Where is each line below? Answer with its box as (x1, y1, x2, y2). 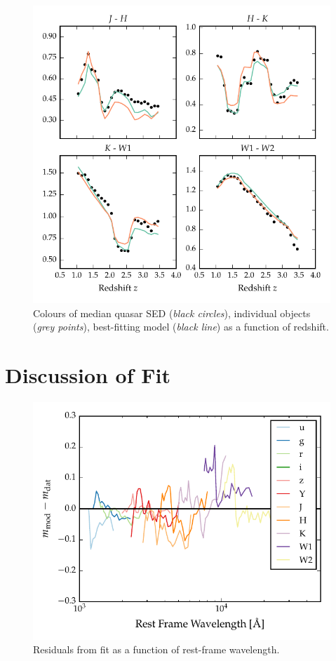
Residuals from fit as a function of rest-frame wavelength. (33, 642, 280, 657)
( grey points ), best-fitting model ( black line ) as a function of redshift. (33, 319, 329, 334)
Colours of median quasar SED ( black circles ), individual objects (33, 305, 311, 320)
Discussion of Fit (5, 360, 170, 389)
